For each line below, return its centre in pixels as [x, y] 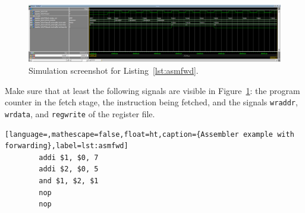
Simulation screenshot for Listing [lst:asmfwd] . [114, 71]
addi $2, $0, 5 [69, 169]
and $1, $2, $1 [69, 181]
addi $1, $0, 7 [69, 157]
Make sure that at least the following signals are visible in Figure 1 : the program [152, 90]
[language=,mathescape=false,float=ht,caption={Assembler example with [150, 134]
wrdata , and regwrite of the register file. [80, 113]
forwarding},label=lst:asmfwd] [67, 146]
